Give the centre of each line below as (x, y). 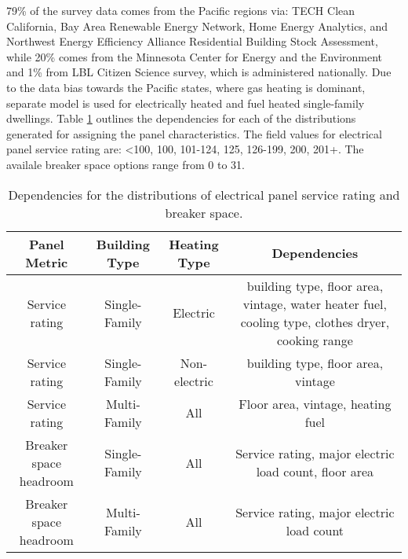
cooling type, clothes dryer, (315, 322)
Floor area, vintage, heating (315, 403)
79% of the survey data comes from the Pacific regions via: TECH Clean (181, 10)
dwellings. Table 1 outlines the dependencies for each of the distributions (181, 118)
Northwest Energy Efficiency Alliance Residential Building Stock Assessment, (192, 41)
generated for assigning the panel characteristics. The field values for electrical (194, 133)
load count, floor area (315, 472)
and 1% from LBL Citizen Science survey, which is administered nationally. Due (199, 72)
